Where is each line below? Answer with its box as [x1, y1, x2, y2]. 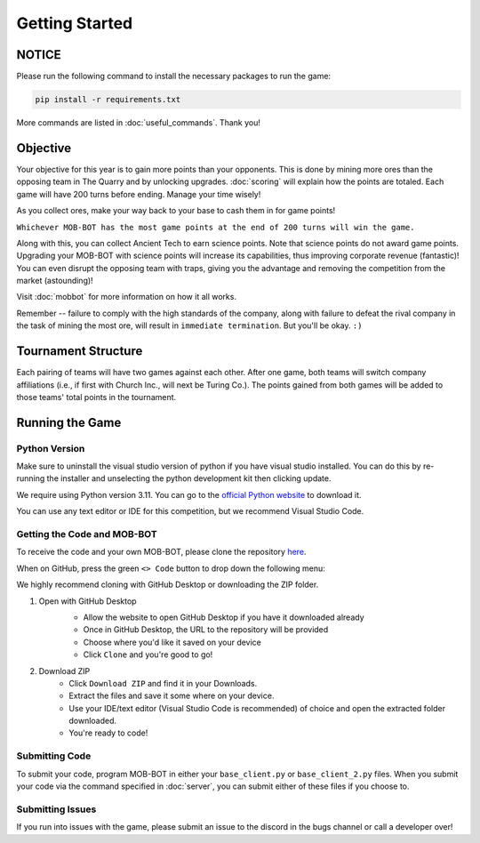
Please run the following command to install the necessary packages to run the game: [16, 71, 332, 82]
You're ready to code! [68, 727, 148, 738]
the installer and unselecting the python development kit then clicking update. [46, 473, 332, 484]
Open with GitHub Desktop [38, 596, 137, 606]
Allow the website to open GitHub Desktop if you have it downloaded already [83, 612, 364, 622]
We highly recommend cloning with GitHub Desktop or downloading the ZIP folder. [16, 579, 319, 590]
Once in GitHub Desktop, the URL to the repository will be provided [83, 624, 329, 635]
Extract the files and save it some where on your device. [68, 690, 275, 702]
